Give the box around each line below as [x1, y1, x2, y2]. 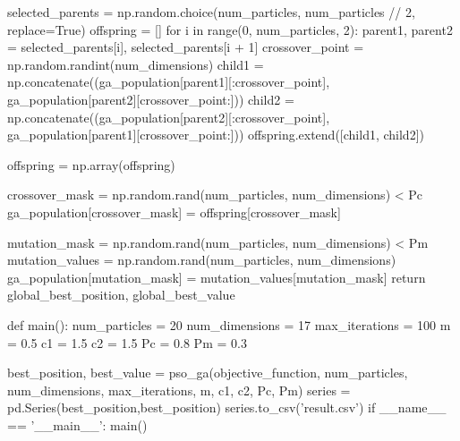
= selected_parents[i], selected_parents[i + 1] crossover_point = [7, 38, 364, 56]
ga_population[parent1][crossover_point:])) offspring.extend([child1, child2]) [7, 125, 424, 144]
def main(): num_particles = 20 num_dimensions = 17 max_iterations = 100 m [7, 315, 451, 334]
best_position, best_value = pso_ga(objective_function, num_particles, [7, 363, 408, 382]
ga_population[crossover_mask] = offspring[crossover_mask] [7, 202, 341, 221]
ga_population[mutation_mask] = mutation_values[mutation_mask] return [7, 267, 426, 286]
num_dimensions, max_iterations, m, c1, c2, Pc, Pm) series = [7, 380, 351, 399]
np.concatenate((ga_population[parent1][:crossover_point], [7, 72, 330, 91]
